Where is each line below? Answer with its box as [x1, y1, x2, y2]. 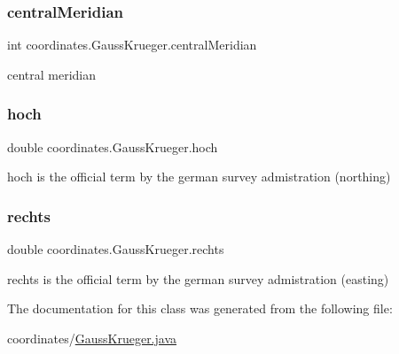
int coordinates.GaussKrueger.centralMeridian [7, 35, 257, 54]
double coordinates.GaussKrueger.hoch [7, 137, 218, 156]
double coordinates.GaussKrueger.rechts [7, 240, 224, 258]
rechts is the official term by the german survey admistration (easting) [7, 269, 389, 288]
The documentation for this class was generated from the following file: [7, 299, 393, 318]
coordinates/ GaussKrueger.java [7, 328, 177, 347]
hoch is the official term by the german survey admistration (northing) [7, 167, 391, 186]
